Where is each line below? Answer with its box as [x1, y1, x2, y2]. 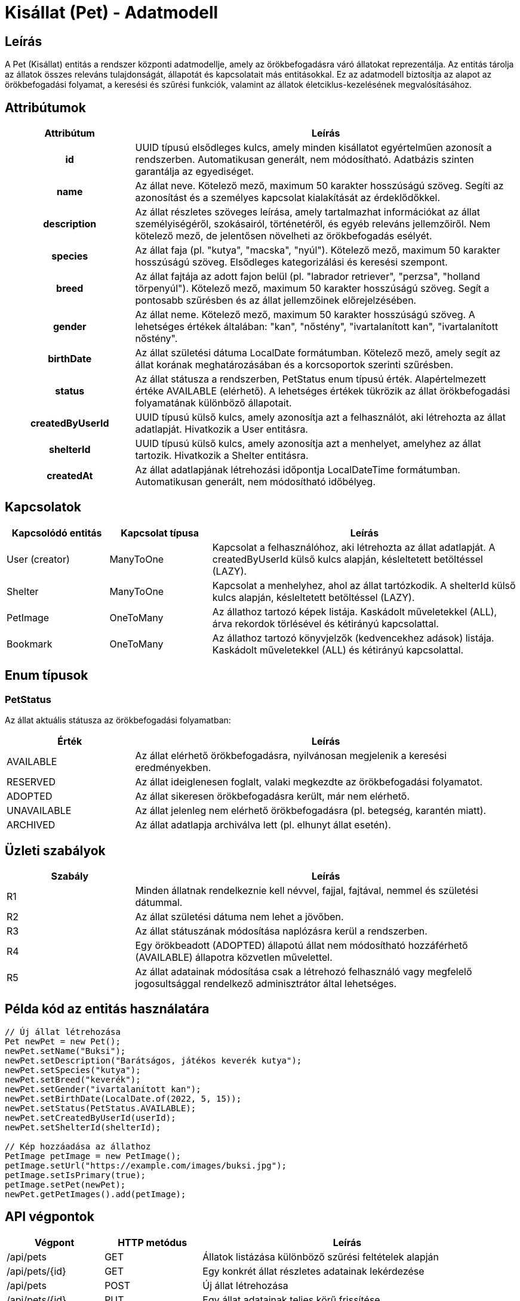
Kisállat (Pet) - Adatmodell [5, 2, 219, 23]
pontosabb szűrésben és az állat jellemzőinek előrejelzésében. [135, 294, 417, 307]
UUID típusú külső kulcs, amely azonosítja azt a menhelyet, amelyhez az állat [135, 437, 481, 450]
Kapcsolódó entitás [11, 526, 102, 539]
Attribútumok [5, 100, 86, 115]
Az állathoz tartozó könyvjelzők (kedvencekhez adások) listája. [212, 631, 494, 644]
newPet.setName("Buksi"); [5, 1046, 126, 1056]
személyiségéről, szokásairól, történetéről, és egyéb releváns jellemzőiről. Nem [135, 218, 491, 230]
